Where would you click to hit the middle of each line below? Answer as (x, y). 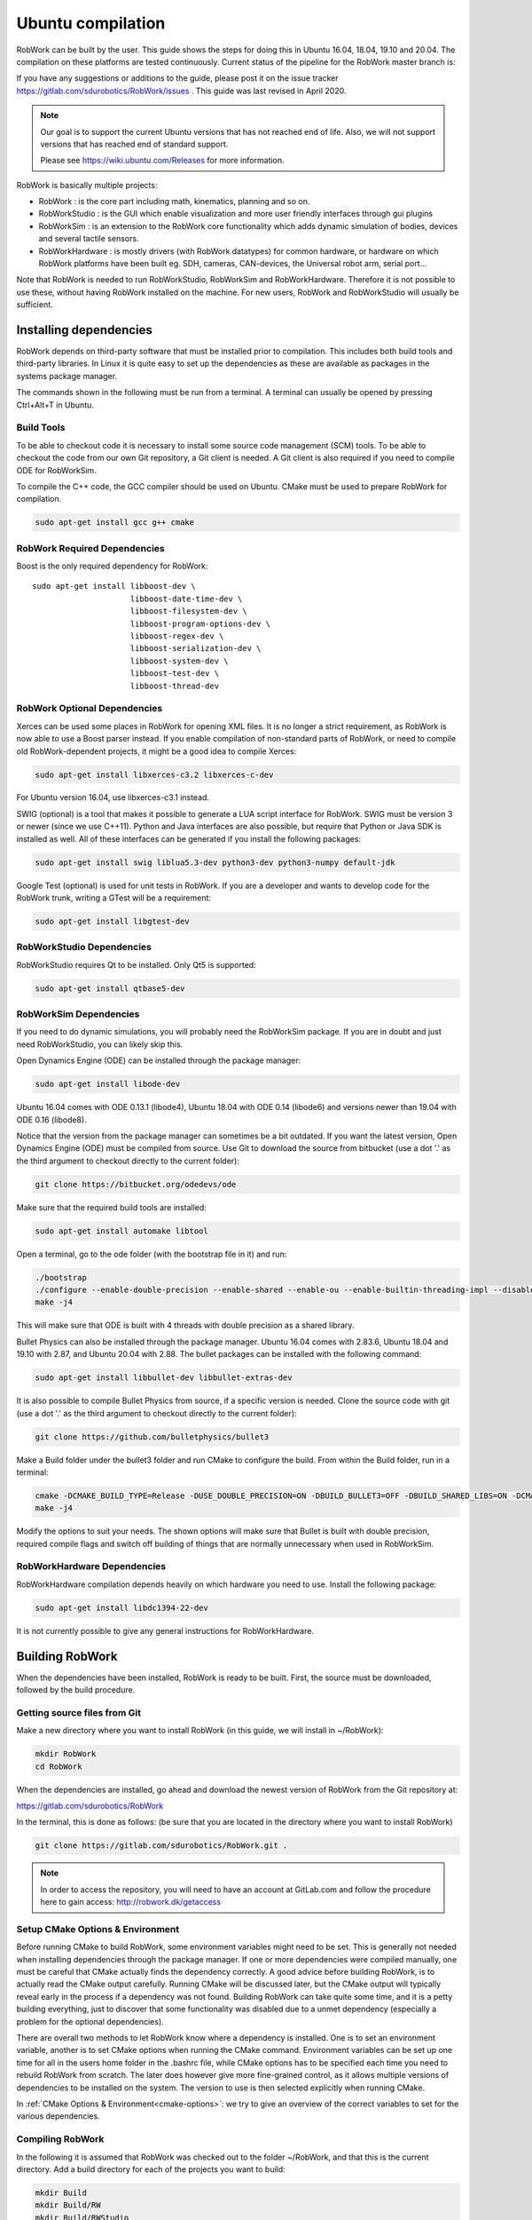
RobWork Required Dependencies (90, 548)
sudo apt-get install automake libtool (121, 1231)
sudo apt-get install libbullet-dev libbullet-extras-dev (164, 1378)
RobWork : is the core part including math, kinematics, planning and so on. (174, 202)
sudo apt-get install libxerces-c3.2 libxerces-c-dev (154, 774)
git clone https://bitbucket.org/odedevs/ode (136, 1184)
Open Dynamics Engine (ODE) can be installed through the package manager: (159, 1060)
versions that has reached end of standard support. (134, 144)
